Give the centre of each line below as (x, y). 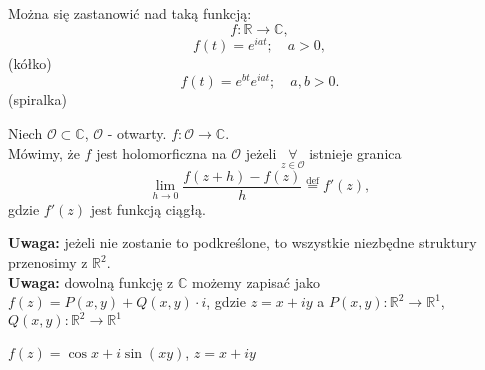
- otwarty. (137, 132)
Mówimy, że (44, 152)
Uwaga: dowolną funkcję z (91, 281)
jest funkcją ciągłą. (148, 208)
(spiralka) (37, 99)
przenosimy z (48, 262)
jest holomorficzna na (161, 152)
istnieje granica (355, 152)
